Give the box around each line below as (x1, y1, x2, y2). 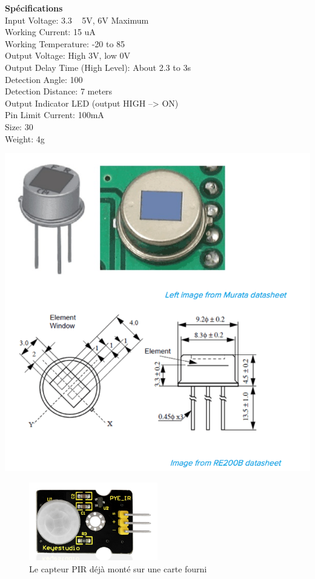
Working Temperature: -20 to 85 (5, 37, 125, 50)
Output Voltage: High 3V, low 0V (5, 49, 130, 62)
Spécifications (5, 2, 63, 14)
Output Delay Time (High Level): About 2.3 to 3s (5, 61, 191, 73)
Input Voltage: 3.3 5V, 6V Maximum (5, 13, 149, 26)
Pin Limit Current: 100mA (5, 108, 104, 121)
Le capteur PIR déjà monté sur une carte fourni (29, 562, 207, 575)
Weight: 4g (5, 132, 45, 145)
